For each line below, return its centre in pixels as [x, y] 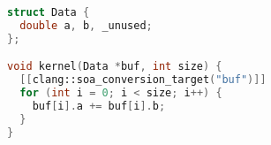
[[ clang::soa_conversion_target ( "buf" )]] [143, 80]
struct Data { [49, 12]
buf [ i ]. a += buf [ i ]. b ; [99, 106]
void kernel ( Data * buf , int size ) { [115, 67]
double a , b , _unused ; [86, 25]
